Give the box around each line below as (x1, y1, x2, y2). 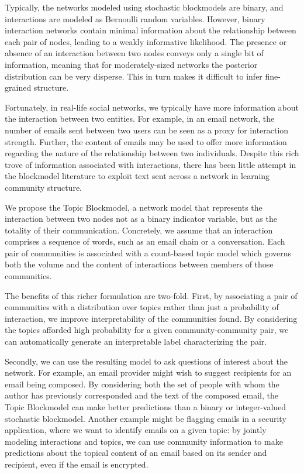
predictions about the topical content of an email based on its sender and (5, 446, 267, 459)
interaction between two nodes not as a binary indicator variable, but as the (5, 212, 277, 225)
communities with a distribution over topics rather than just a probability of (5, 301, 279, 313)
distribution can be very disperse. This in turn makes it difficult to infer (5, 70, 262, 82)
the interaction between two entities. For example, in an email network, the (5, 112, 275, 125)
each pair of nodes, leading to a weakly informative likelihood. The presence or (5, 35, 287, 47)
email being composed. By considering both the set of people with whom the (5, 377, 279, 390)
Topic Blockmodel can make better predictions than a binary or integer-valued (5, 401, 286, 413)
